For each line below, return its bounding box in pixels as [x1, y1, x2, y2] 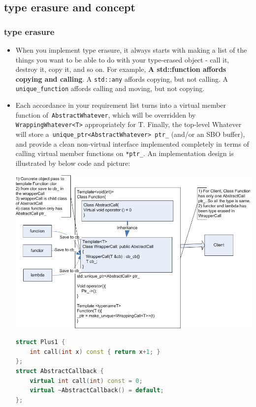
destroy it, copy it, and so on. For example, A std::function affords [15, 64, 226, 74]
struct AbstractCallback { [15, 368, 104, 375]
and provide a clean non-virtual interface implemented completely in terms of [15, 138, 249, 149]
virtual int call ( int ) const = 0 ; [30, 377, 143, 384]
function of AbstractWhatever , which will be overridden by [15, 109, 196, 120]
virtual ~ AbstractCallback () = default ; [30, 387, 164, 394]
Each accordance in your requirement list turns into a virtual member [15, 100, 226, 110]
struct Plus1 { [15, 339, 65, 346]
